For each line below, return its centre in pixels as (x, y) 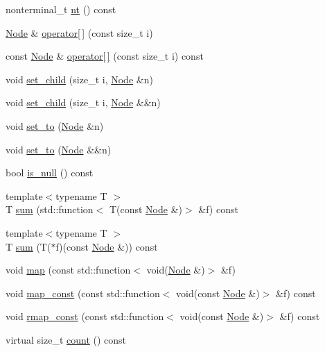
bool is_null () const (50, 173)
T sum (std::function (50, 209)
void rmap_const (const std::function (85, 316)
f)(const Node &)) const (107, 246)
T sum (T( (28, 246)
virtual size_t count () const (66, 339)
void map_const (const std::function (83, 293)
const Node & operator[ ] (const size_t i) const (105, 56)
